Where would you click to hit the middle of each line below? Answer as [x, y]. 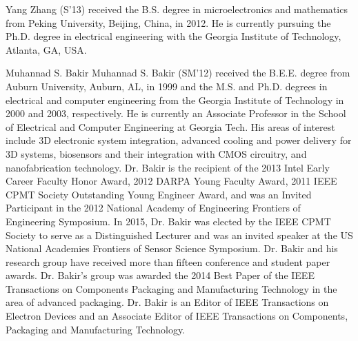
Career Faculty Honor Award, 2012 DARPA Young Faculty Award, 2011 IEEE [171, 181]
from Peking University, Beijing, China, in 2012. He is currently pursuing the [168, 22]
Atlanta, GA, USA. [46, 49]
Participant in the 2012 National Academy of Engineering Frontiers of [153, 208]
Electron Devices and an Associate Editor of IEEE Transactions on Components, [177, 316]
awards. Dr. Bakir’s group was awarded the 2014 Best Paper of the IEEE [160, 275]
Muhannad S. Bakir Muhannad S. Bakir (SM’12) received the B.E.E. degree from [178, 73]
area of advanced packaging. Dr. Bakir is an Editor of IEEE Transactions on [167, 302]
